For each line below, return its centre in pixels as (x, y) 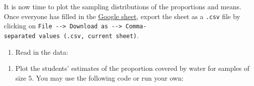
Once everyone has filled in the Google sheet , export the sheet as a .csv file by (122, 16)
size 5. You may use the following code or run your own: (99, 77)
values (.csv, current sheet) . (89, 35)
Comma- (136, 27)
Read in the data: (42, 52)
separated (20, 36)
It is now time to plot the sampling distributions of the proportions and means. (123, 6)
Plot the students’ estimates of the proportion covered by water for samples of (132, 68)
